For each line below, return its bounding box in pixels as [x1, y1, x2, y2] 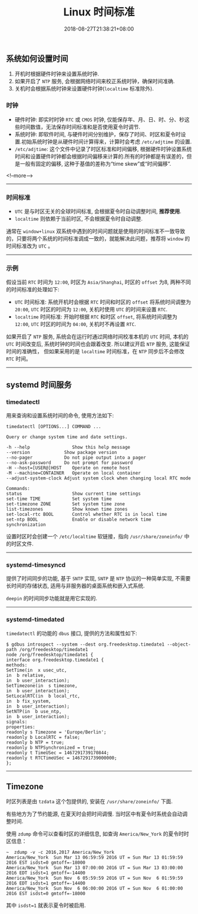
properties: [6, 724, 35, 730]
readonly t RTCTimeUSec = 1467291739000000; [6, 755, 117, 761]
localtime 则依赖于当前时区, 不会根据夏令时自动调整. [14, 215, 143, 222]
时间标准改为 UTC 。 [6, 242, 54, 249]
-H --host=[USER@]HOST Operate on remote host [6, 465, 131, 471]
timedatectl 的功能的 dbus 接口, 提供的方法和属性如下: [6, 629, 137, 637]
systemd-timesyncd [6, 561, 66, 569]
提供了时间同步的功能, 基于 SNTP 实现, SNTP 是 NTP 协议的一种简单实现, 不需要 [6, 575, 191, 582]
